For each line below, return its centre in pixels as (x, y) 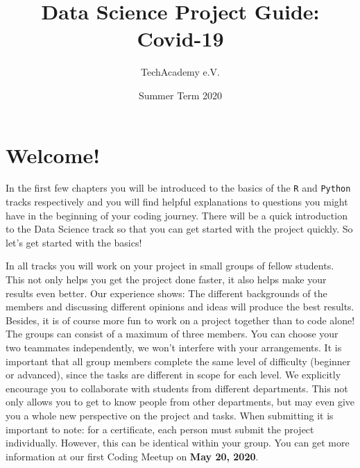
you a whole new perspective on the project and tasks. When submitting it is (170, 415)
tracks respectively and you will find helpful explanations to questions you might (177, 202)
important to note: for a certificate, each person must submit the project (160, 429)
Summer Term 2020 (180, 95)
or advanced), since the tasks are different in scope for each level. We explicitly (173, 375)
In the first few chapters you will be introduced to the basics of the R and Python (178, 188)
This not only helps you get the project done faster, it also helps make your (166, 279)
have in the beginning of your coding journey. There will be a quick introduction (177, 215)
